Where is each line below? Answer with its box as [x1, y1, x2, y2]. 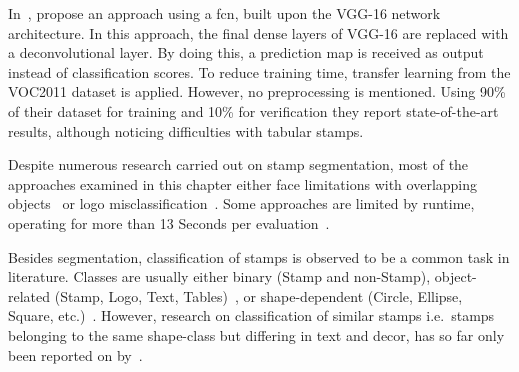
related [8, 285, 51, 306]
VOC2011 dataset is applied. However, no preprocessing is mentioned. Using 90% [8, 81, 506, 102]
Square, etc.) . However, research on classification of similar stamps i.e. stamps [8, 305, 495, 326]
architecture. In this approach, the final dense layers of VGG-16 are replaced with [8, 22, 509, 43]
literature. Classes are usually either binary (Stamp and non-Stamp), [8, 266, 431, 287]
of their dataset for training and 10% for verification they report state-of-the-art [8, 100, 499, 121]
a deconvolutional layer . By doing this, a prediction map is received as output [8, 42, 484, 63]
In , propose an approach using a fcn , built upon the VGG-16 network [8, 3, 441, 23]
